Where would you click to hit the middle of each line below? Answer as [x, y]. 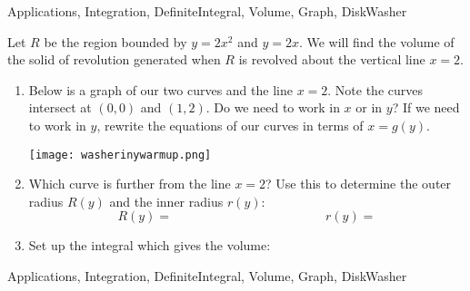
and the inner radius [166, 201]
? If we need [426, 107]
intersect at [60, 107]
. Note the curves [375, 89]
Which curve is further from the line [130, 184]
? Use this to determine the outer [359, 184]
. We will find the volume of [376, 41]
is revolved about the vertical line [332, 59]
